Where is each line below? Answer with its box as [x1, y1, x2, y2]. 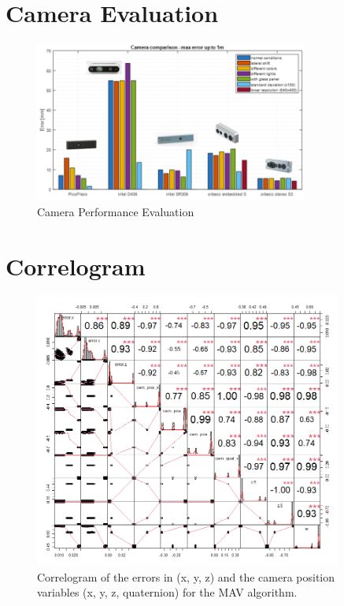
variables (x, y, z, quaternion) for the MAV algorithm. [37, 584, 298, 600]
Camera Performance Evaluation [37, 203, 194, 219]
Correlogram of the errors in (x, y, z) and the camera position [37, 568, 335, 585]
